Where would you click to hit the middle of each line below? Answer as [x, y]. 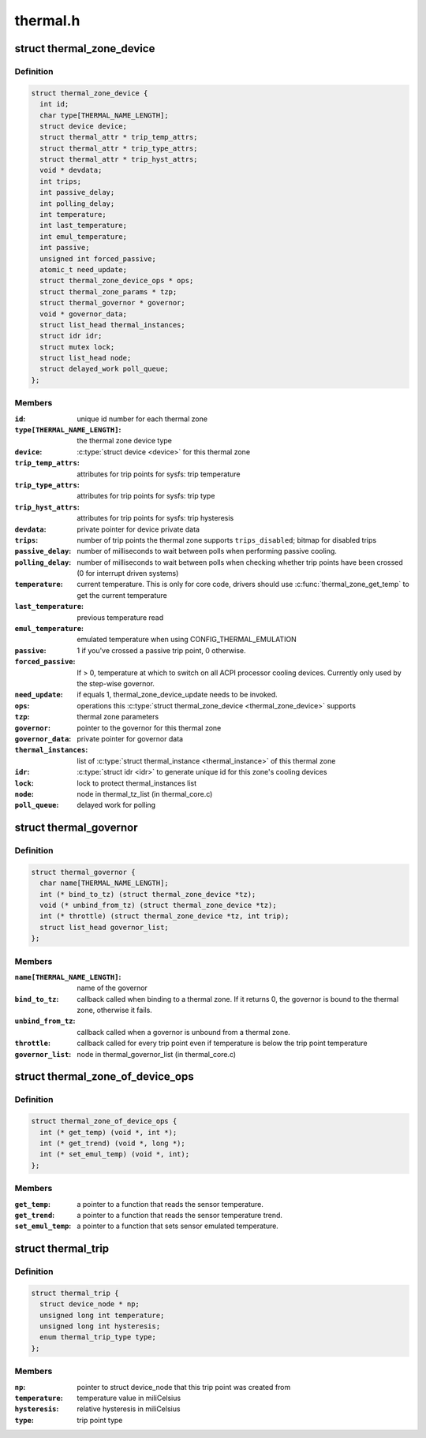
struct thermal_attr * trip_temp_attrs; [119, 137]
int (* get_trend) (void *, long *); [112, 1143]
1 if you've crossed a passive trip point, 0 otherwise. [161, 650]
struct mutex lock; [77, 347]
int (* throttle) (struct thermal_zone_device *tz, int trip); [164, 916]
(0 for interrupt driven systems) [128, 573]
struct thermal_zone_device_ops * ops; [117, 281]
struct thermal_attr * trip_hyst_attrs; [119, 159]
